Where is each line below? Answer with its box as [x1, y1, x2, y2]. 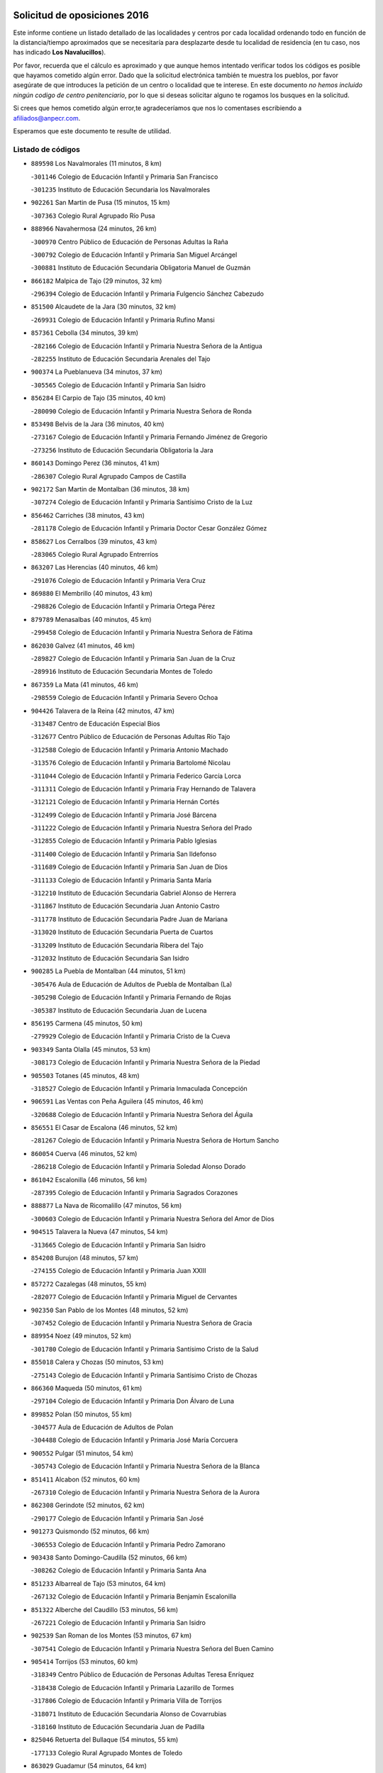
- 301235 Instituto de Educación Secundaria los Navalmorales [30, 185, 211, 194]
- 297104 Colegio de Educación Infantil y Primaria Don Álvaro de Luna [30, 1397, 234, 1406]
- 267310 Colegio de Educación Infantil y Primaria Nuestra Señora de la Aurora [30, 1488, 260, 1496]
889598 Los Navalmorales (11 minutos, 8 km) [30, 160, 162, 168]
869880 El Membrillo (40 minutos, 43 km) [30, 589, 152, 598]
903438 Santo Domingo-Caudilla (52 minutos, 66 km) [30, 1553, 187, 1562]
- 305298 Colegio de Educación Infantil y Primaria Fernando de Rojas [30, 993, 232, 1001]
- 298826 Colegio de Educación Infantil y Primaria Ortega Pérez [30, 602, 216, 611]
